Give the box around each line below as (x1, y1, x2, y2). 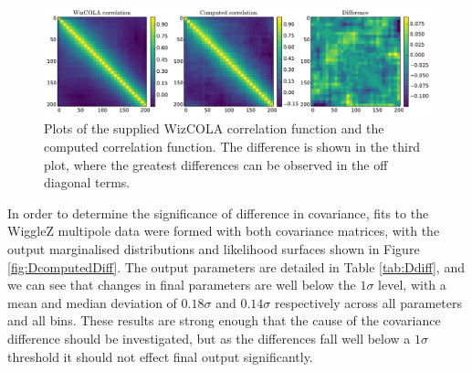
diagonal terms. (44, 173, 131, 192)
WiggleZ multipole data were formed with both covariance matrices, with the (7, 221, 440, 240)
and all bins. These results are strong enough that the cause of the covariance (7, 311, 441, 330)
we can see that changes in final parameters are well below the (7, 275, 356, 294)
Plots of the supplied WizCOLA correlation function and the (44, 119, 384, 138)
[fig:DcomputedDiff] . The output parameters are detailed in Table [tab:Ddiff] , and (7, 257, 465, 276)
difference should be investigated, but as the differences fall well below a (7, 328, 411, 347)
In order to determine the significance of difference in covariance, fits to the (7, 203, 429, 222)
